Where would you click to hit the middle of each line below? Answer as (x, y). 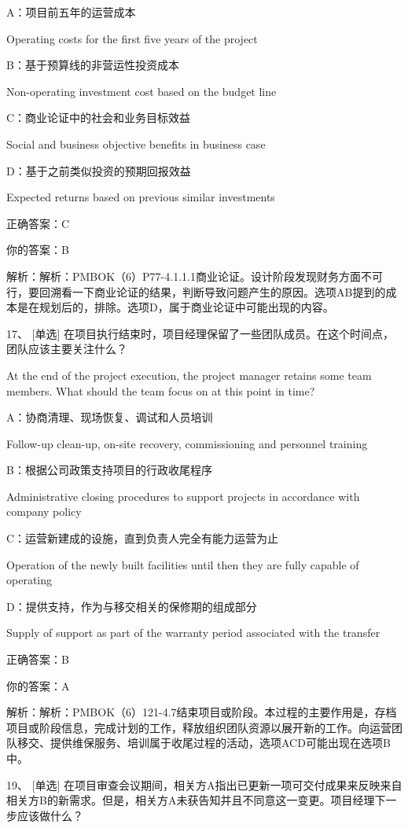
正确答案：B (38, 659)
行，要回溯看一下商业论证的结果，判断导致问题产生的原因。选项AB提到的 (196, 291)
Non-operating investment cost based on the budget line (142, 91)
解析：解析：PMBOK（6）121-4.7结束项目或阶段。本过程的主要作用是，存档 (202, 712)
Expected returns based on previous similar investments (141, 197)
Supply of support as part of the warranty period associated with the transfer (193, 633)
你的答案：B (38, 250)
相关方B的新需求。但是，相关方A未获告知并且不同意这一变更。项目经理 (191, 800)
